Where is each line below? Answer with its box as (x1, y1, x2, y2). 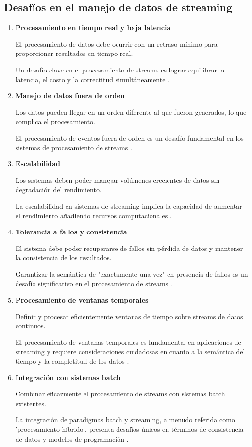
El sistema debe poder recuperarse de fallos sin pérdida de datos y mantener (15, 243, 243, 253)
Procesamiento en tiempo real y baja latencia (15, 22, 171, 33)
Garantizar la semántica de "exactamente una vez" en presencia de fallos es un (15, 268, 248, 279)
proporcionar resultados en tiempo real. (15, 48, 133, 58)
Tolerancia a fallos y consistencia (15, 227, 127, 237)
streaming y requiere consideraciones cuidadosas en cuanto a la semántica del (15, 346, 245, 357)
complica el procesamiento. (15, 116, 96, 126)
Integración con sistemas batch (15, 372, 121, 382)
